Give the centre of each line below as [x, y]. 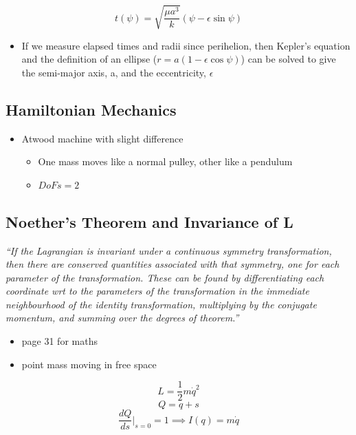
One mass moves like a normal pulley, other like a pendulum [165, 161]
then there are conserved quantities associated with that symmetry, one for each [173, 264]
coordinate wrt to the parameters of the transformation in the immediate [157, 291]
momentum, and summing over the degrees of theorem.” [122, 318]
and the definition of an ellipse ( [89, 59]
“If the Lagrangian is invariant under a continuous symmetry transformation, [169, 250]
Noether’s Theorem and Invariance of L [149, 221]
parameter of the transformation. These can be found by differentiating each [165, 277]
